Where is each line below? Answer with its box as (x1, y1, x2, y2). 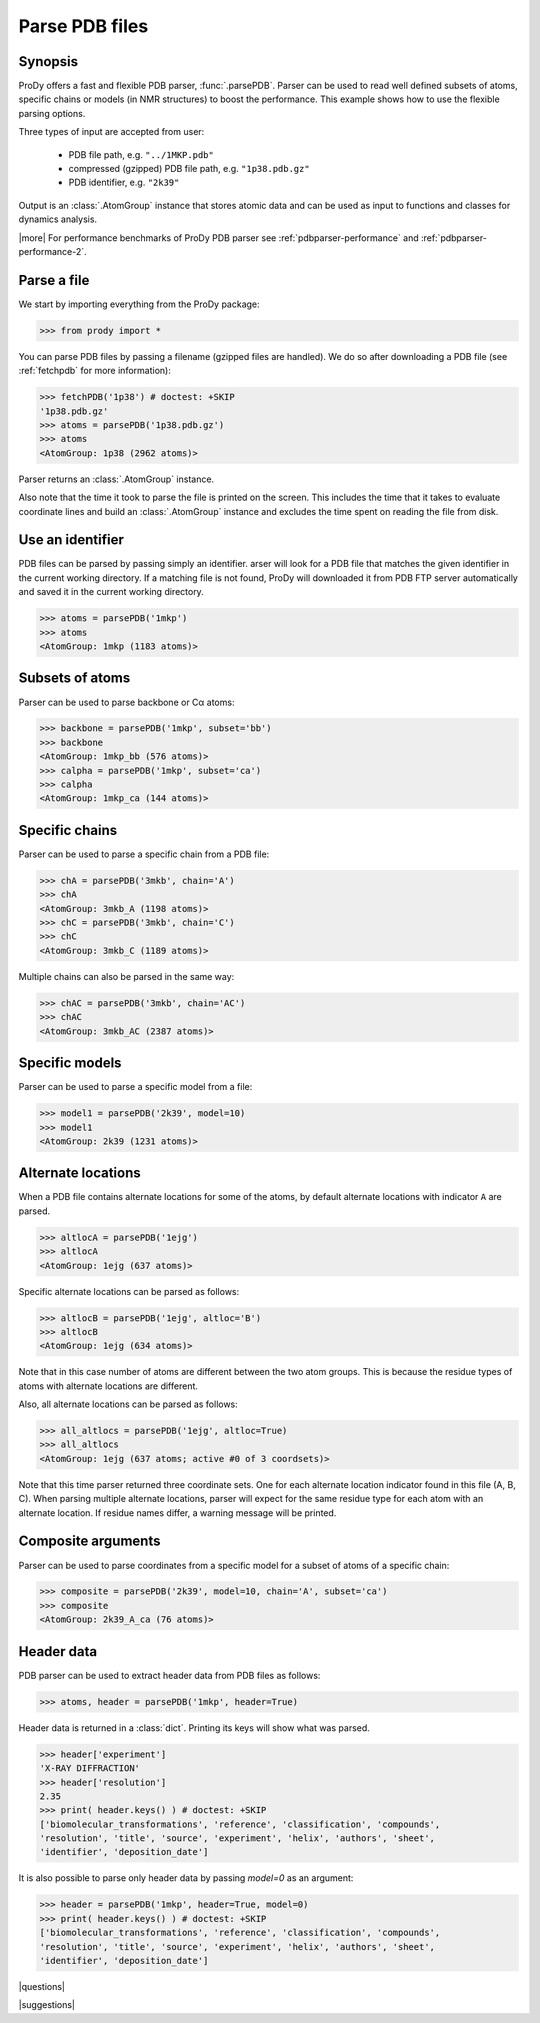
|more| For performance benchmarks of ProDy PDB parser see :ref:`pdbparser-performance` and (18, 231, 419, 244)
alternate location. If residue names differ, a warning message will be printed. (18, 1506, 337, 1519)
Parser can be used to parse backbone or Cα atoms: (18, 696, 235, 708)
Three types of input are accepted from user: (18, 126, 205, 138)
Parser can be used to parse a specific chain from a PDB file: (18, 848, 270, 860)
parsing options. (18, 107, 86, 119)
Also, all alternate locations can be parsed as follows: (18, 1398, 239, 1410)
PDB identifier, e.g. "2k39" (68, 176, 180, 189)
